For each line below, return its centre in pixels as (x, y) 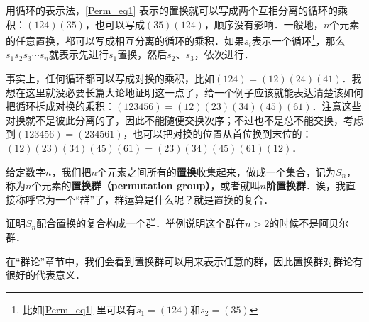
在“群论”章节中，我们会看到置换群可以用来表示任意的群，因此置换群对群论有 (184, 261)
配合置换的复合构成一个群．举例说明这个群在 (141, 223)
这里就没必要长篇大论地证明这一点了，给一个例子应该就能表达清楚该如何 (194, 92)
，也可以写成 (115, 24)
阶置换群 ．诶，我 (305, 185)
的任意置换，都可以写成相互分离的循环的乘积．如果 (125, 40)
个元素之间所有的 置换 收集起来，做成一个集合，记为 (216, 171)
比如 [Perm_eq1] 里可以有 (79, 309)
